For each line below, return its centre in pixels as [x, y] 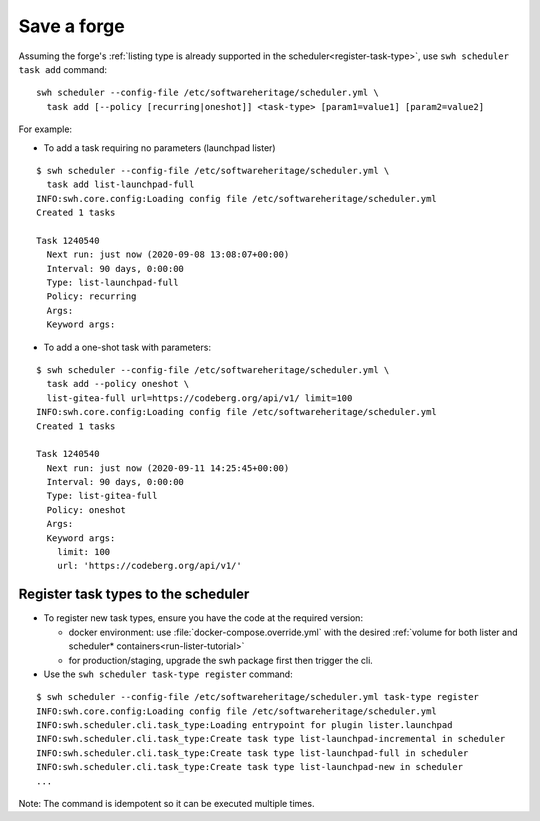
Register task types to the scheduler [134, 594]
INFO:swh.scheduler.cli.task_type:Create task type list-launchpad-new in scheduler [250, 767]
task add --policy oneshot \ [118, 384]
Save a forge [71, 26]
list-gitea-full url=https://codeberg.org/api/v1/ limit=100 [199, 398]
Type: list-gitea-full [102, 496]
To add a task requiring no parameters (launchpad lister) [159, 147]
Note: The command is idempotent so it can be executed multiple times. [166, 804]
